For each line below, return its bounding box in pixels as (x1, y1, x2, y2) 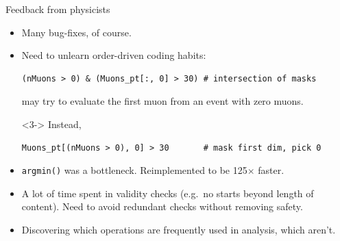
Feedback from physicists (5, 2, 110, 16)
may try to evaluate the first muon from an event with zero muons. (21, 94, 304, 108)
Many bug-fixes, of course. (21, 25, 132, 39)
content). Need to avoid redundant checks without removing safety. (21, 199, 303, 214)
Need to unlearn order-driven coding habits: (21, 48, 206, 62)
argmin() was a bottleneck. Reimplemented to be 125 (21, 163, 247, 177)
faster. (258, 163, 284, 177)
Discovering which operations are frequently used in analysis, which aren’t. (21, 223, 336, 236)
